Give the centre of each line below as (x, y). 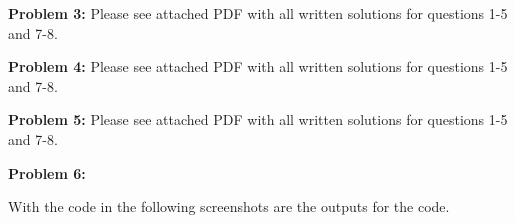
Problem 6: (47, 172)
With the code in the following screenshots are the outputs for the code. (229, 206)
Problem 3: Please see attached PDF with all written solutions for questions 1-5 (258, 13)
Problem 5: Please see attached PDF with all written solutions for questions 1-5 (258, 119)
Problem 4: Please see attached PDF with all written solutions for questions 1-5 (258, 66)
